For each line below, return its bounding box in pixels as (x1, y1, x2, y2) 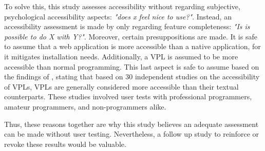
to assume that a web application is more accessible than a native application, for (4, 41, 261, 52)
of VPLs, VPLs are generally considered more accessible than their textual (4, 81, 239, 92)
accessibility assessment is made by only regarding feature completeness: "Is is (4, 21, 250, 32)
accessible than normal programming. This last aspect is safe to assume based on (4, 61, 259, 72)
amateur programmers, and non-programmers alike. (4, 101, 166, 112)
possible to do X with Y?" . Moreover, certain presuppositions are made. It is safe (4, 31, 257, 41)
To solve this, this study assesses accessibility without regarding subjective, (4, 1, 240, 11)
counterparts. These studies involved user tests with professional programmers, (4, 91, 252, 102)
